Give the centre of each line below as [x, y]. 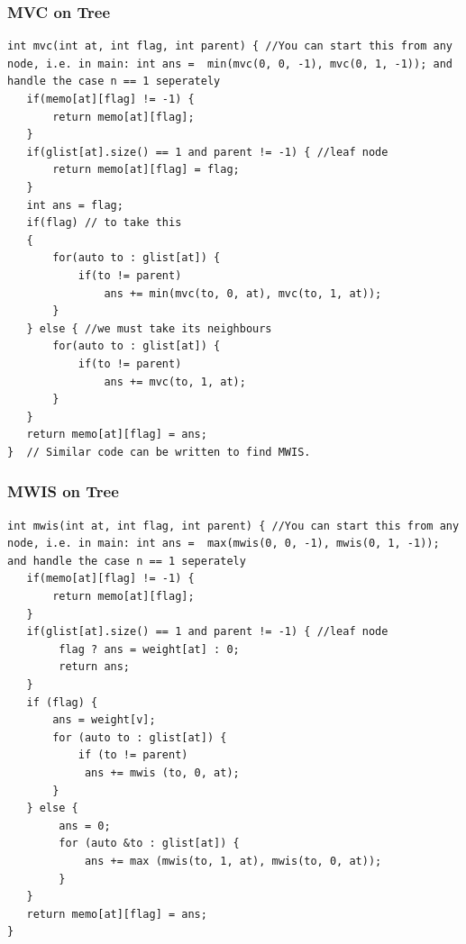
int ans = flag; [75, 205]
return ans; [95, 667]
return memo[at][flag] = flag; [146, 170]
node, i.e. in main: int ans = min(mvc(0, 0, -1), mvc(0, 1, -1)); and [230, 64]
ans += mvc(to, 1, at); [175, 381]
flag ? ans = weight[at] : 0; [149, 649]
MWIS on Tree [63, 491]
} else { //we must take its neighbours [149, 328]
